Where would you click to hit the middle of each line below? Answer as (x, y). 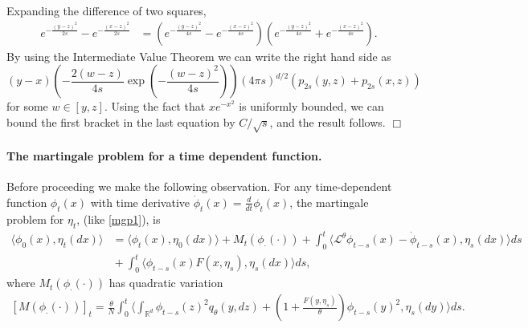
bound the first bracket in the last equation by (121, 121)
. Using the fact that (155, 106)
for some (27, 106)
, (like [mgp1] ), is (119, 219)
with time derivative (140, 202)
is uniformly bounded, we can (311, 106)
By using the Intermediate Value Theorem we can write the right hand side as (199, 56)
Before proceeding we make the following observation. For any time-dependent (199, 186)
